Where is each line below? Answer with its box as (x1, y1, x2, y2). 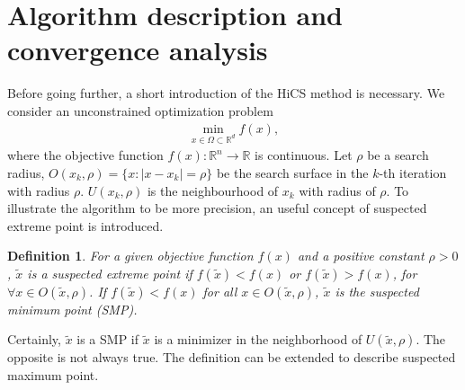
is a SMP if (76, 330, 139, 349)
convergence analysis (7, 31, 268, 68)
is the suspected (335, 281, 419, 300)
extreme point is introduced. (7, 216, 164, 235)
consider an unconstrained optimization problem (7, 101, 273, 120)
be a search (367, 146, 429, 164)
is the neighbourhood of (147, 181, 279, 199)
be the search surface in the (216, 163, 369, 182)
